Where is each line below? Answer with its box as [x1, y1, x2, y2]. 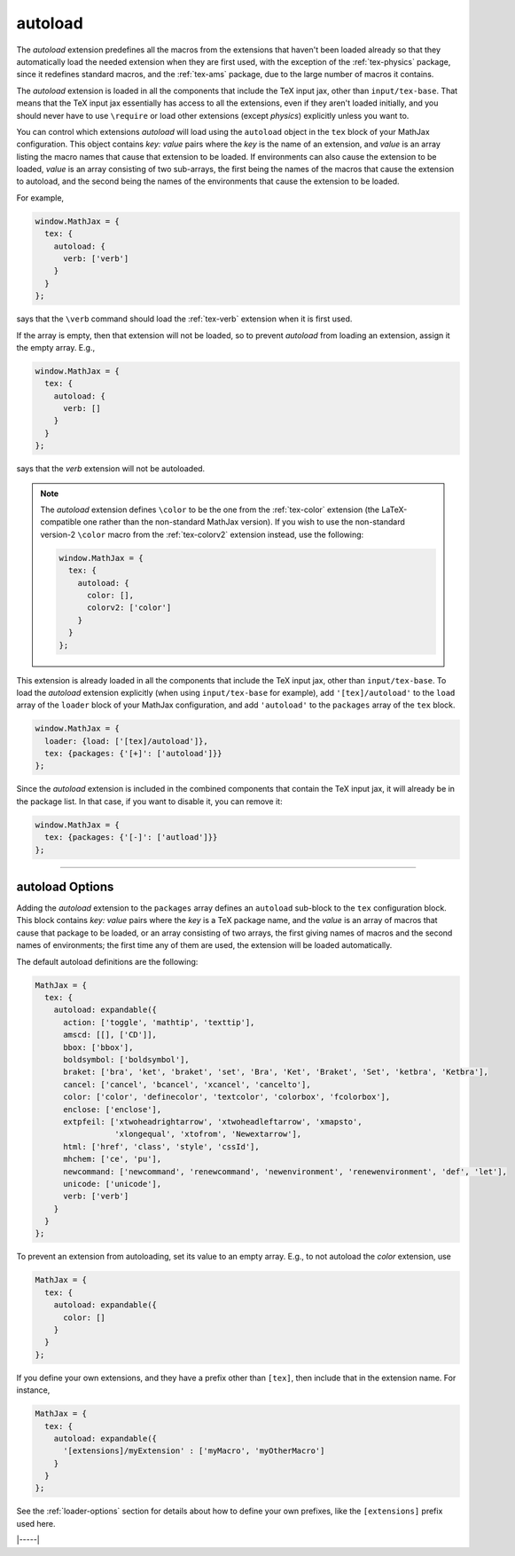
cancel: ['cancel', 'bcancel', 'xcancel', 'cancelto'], [63, 1079, 311, 1089]
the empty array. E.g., [16, 342, 96, 352]
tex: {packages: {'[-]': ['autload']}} [44, 833, 218, 842]
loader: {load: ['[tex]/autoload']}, [44, 736, 208, 746]
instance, [16, 1385, 51, 1395]
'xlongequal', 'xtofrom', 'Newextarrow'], [113, 1129, 302, 1140]
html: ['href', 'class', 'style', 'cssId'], [63, 1141, 261, 1151]
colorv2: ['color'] [87, 603, 172, 612]
